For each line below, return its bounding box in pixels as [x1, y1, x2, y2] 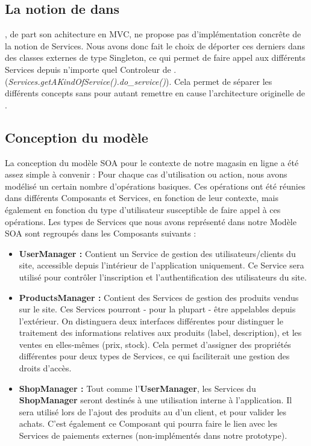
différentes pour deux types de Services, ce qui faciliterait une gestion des [19, 350, 290, 362]
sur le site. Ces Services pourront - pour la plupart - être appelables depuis [19, 303, 296, 315]
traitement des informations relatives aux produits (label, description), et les [19, 326, 302, 339]
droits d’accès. [19, 362, 72, 374]
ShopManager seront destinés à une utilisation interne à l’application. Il [19, 394, 292, 406]
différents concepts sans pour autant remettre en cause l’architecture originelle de [5, 87, 306, 99]
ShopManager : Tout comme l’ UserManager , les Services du [19, 382, 256, 394]
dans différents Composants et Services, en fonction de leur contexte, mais [5, 191, 278, 204]
